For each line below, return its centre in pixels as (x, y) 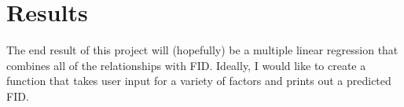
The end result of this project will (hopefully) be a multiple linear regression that (202, 50)
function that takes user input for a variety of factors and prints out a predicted (199, 81)
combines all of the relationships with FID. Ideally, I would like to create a (186, 65)
